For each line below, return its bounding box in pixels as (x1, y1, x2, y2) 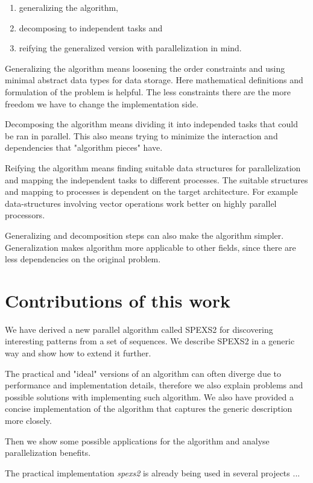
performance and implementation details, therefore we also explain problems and (5, 379, 303, 391)
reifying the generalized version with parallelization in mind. (19, 42, 242, 54)
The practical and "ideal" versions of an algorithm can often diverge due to (5, 367, 282, 379)
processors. (5, 209, 45, 221)
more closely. (5, 414, 52, 426)
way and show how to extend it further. (5, 347, 151, 359)
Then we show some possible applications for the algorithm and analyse (5, 434, 270, 447)
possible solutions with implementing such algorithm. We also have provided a (5, 390, 294, 403)
